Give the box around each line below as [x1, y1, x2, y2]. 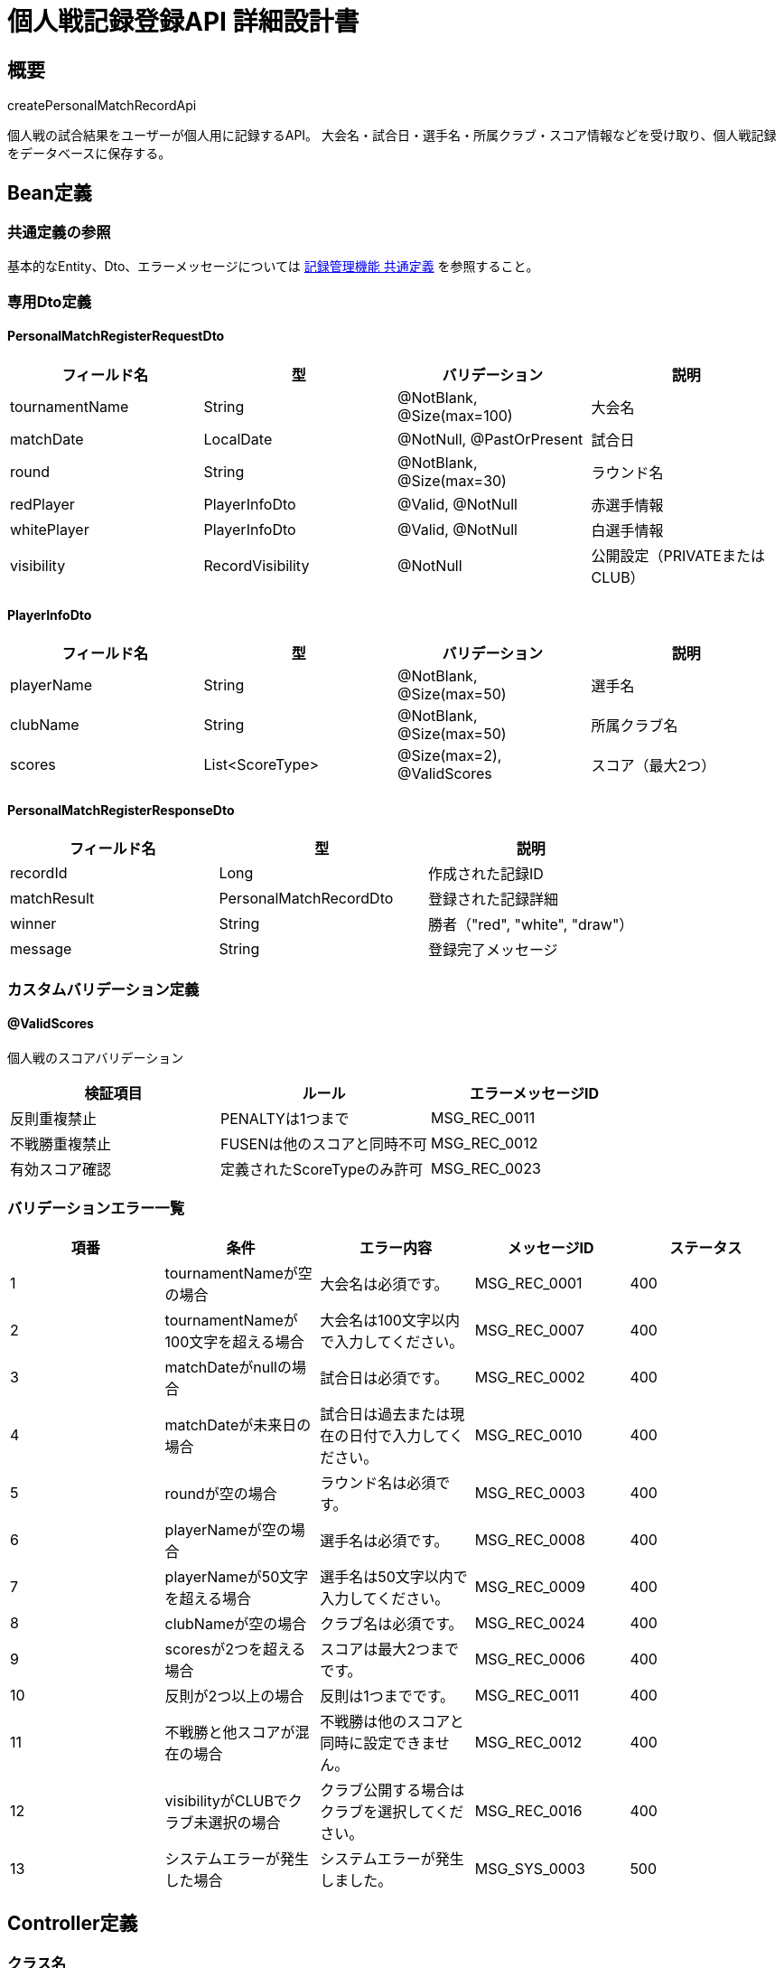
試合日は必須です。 [320, 1368, 449, 1387]
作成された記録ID [427, 865, 544, 884]
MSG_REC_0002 [474, 1367, 585, 1386]
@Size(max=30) [397, 471, 507, 490]
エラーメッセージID [469, 1084, 599, 1103]
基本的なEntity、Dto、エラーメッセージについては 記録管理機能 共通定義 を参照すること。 [7, 258, 539, 275]
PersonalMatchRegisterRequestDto [7, 328, 225, 344]
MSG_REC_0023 [430, 1159, 541, 1178]
